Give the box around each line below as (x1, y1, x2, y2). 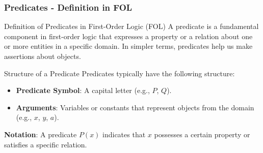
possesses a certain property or (154, 129, 250, 139)
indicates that (102, 129, 146, 139)
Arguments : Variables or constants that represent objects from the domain (16, 102, 254, 112)
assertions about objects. (4, 51, 81, 61)
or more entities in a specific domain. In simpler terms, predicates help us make (4, 41, 253, 51)
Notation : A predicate (4, 129, 77, 139)
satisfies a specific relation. (4, 139, 87, 149)
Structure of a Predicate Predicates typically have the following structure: (4, 68, 235, 78)
